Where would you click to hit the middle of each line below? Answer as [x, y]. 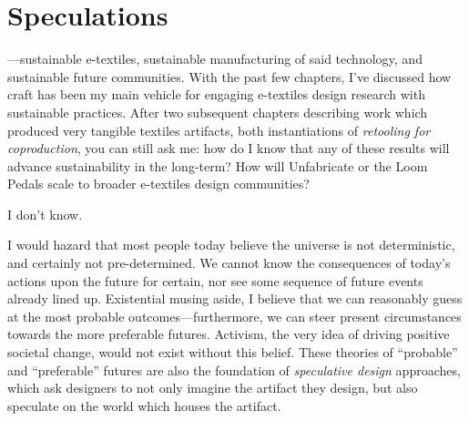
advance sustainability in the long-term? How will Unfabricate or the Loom [218, 165]
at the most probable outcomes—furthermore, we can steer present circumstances [234, 316]
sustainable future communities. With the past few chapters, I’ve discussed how [229, 76]
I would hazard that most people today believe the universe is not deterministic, [231, 245]
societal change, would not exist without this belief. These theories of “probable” [233, 352]
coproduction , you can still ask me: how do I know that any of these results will [229, 148]
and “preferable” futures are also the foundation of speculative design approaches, [234, 370]
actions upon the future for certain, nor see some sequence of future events [215, 280]
